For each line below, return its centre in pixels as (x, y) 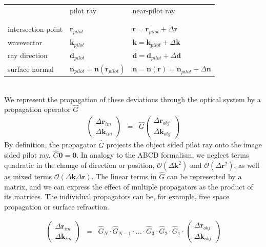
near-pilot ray (154, 10)
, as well (247, 165)
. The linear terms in (124, 176)
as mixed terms (28, 176)
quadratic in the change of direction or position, (79, 165)
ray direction (28, 55)
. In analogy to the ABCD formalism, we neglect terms (163, 155)
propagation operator (37, 109)
